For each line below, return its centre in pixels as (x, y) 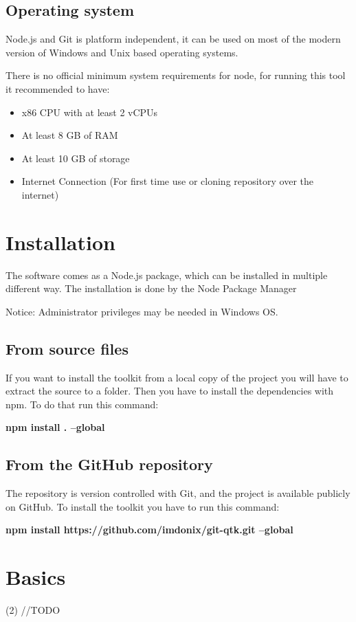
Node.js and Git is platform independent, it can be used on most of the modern (173, 39)
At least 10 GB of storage (76, 158)
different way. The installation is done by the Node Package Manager (151, 288)
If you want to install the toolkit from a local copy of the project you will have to (177, 377)
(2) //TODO (33, 610)
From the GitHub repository (109, 464)
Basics (36, 577)
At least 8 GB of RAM (70, 135)
